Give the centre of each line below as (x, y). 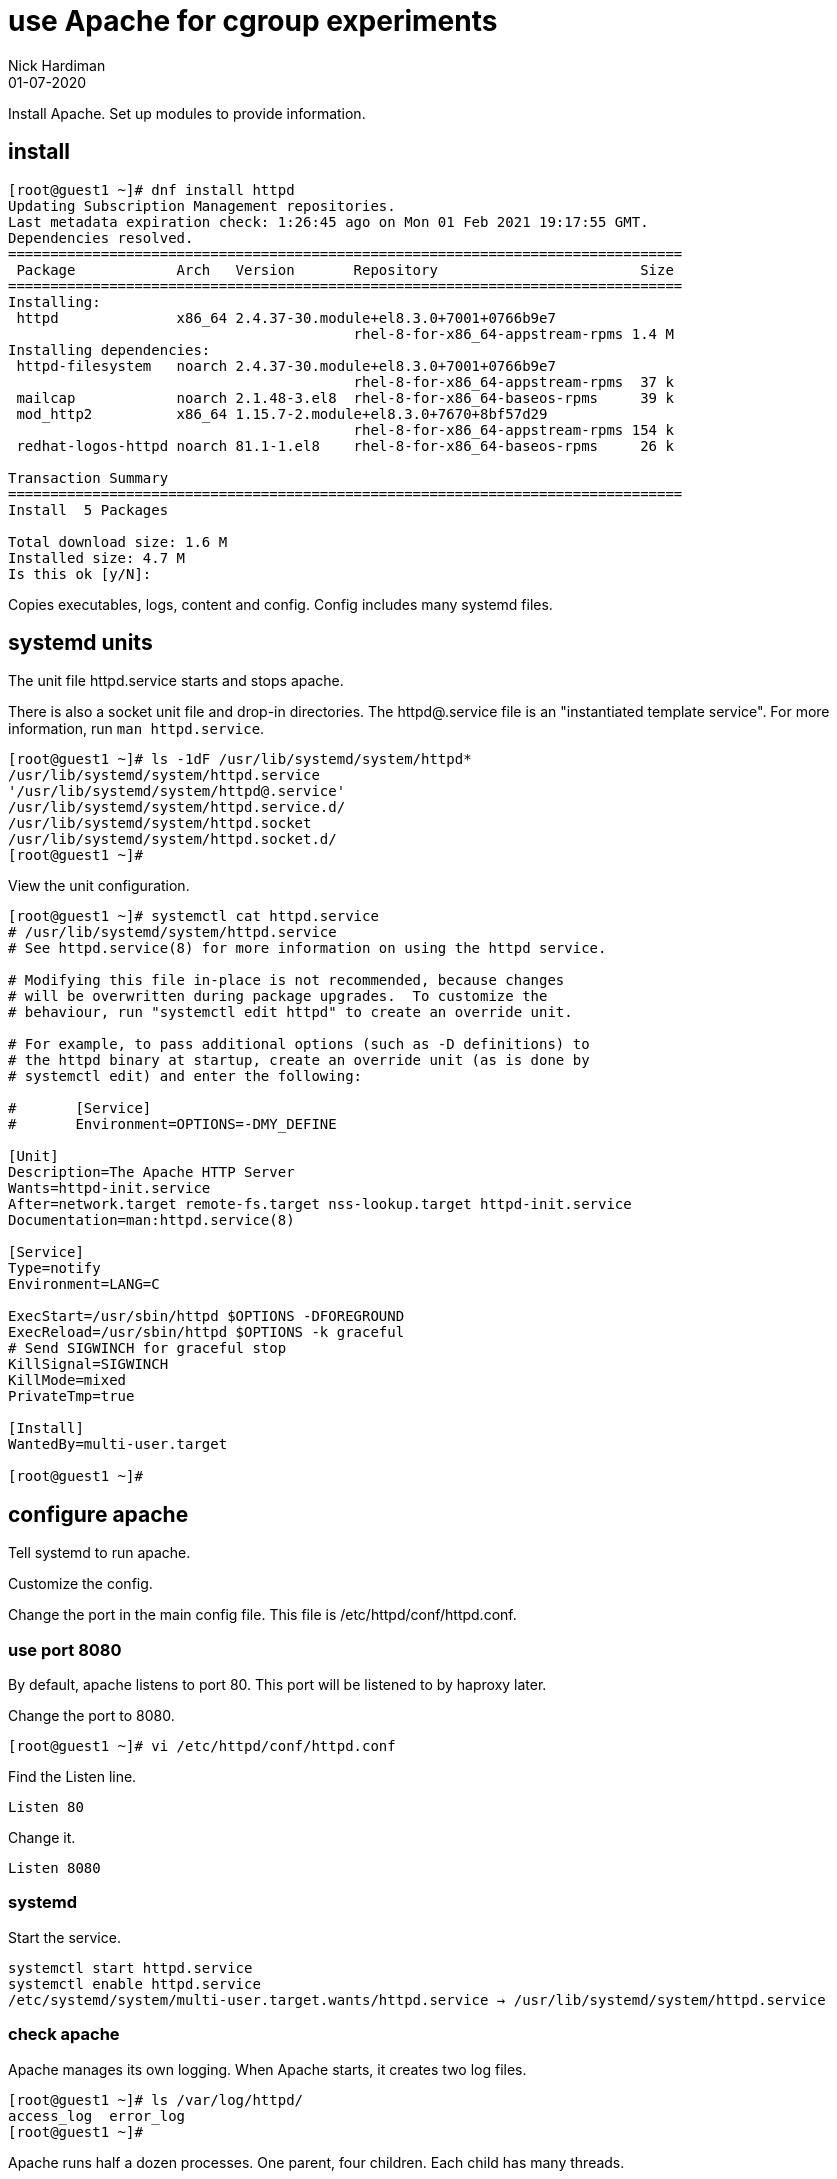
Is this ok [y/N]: (80, 573)
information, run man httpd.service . (136, 729)
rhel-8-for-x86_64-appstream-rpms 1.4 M (513, 333)
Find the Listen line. (72, 1777)
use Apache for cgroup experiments (253, 21)
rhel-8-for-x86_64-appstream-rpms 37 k (513, 381)
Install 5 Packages (88, 509)
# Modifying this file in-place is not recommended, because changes (286, 980)
